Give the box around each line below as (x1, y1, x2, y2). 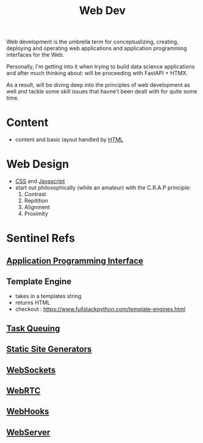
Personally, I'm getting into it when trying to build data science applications (6, 63, 195, 70)
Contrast (24, 191, 47, 198)
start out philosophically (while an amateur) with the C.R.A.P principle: (15, 184, 191, 191)
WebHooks (6, 406, 49, 417)
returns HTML (15, 299, 51, 306)
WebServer (6, 427, 51, 438)
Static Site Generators (6, 344, 92, 354)
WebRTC (6, 386, 41, 396)
